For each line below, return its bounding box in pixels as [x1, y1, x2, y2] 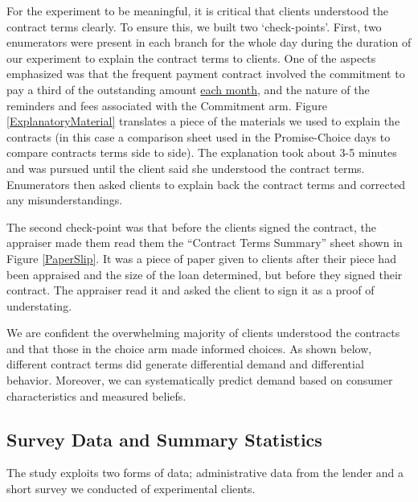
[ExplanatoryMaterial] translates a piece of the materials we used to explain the [6, 113, 400, 130]
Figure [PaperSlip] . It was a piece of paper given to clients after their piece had [6, 249, 396, 266]
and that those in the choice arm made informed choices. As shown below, [6, 339, 372, 356]
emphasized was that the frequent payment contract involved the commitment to [6, 65, 405, 82]
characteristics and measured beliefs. [6, 387, 186, 404]
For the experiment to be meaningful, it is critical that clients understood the [6, 2, 389, 19]
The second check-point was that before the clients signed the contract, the [6, 218, 376, 235]
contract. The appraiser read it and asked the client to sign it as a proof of [6, 282, 375, 298]
